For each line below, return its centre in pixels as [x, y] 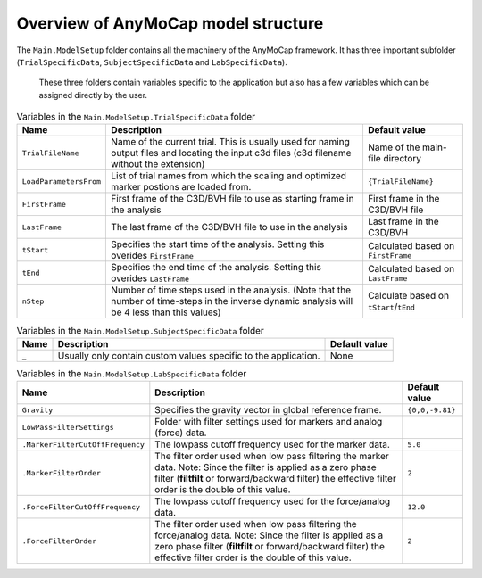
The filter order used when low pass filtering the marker [272, 457]
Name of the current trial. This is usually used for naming [230, 142]
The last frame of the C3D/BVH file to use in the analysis [229, 227]
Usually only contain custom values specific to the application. [189, 355]
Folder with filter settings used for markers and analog [269, 422]
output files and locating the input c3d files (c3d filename [231, 153]
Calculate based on [408, 296]
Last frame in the [403, 221]
